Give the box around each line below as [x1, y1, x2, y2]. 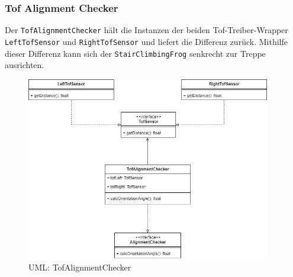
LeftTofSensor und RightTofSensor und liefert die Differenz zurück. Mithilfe [5, 35, 288, 47]
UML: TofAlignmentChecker [28, 261, 131, 273]
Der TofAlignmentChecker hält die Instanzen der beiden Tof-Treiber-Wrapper [5, 24, 288, 36]
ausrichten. [5, 59, 44, 71]
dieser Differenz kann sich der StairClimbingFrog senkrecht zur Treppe [5, 47, 266, 59]
